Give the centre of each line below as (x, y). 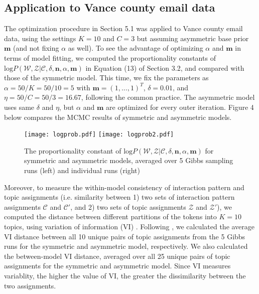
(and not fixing (36, 48)
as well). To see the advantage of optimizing (136, 48)
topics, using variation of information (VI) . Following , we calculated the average (129, 226)
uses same (19, 107)
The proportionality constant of (73, 150)
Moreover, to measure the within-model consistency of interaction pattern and (124, 187)
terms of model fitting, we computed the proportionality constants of (110, 57)
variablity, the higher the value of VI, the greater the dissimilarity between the (125, 275)
